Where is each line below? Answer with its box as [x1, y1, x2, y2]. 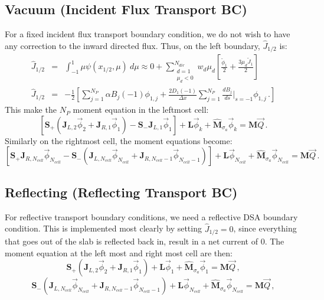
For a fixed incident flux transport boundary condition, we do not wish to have [5, 28, 290, 40]
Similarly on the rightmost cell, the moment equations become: [5, 134, 233, 146]
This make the [5, 103, 57, 116]
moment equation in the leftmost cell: [73, 103, 209, 116]
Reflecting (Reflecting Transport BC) [5, 182, 238, 201]
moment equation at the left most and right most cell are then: [5, 246, 233, 259]
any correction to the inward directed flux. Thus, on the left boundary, [5, 40, 260, 52]
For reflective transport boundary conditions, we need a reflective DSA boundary [5, 210, 298, 223]
